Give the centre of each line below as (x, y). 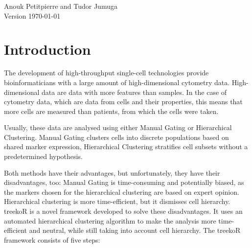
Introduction (47, 49)
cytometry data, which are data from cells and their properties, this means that (123, 101)
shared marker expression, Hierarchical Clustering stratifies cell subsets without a (126, 147)
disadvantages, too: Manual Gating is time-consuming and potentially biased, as (124, 182)
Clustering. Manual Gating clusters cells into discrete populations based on (116, 137)
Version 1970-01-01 (32, 15)
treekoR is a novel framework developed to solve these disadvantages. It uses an (123, 211)
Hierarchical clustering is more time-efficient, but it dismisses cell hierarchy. (117, 201)
